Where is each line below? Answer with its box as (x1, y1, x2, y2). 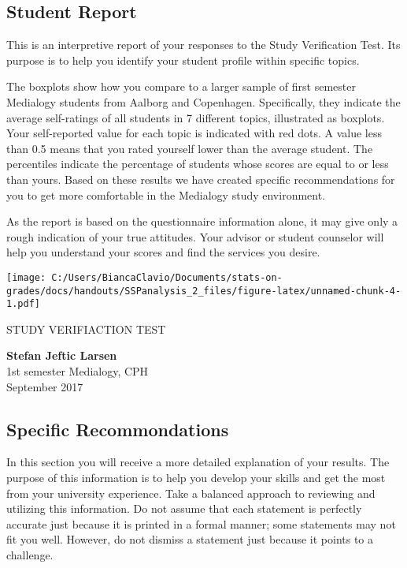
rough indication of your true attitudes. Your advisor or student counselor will (6, 228, 384, 245)
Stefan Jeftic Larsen (6, 347, 117, 364)
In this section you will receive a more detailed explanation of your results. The (6, 454, 390, 470)
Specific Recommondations (6, 417, 229, 441)
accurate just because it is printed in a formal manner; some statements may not (6, 515, 396, 532)
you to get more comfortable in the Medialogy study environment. (6, 186, 326, 203)
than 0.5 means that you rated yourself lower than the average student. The (6, 140, 373, 156)
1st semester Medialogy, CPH (6, 363, 149, 379)
